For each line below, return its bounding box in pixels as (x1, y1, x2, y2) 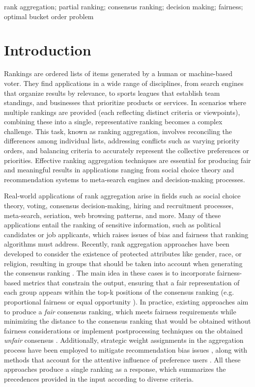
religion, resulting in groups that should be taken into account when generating (4, 258, 243, 268)
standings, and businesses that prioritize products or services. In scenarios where (4, 97, 247, 108)
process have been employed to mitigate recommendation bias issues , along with (4, 344, 248, 355)
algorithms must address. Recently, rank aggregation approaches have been (4, 239, 229, 249)
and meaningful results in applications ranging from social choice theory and (4, 165, 234, 175)
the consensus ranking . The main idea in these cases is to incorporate (4, 268, 215, 278)
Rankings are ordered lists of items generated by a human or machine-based (4, 68, 233, 79)
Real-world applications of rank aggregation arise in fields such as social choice (4, 191, 241, 201)
